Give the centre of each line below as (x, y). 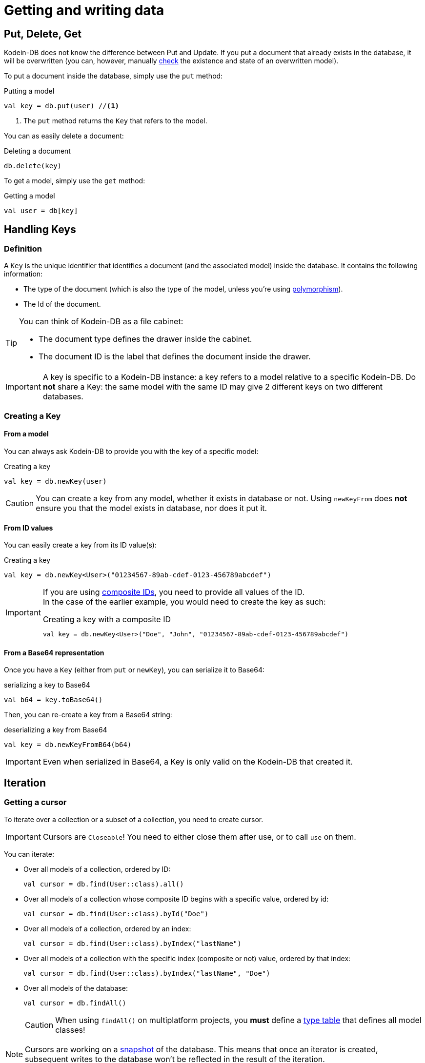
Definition (23, 249)
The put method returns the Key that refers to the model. (115, 121)
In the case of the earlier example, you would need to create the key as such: (184, 602)
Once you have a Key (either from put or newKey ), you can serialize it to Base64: (134, 670)
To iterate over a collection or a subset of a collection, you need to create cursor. (134, 819)
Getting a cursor (35, 802)
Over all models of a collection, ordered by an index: (107, 928)
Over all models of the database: (76, 988)
